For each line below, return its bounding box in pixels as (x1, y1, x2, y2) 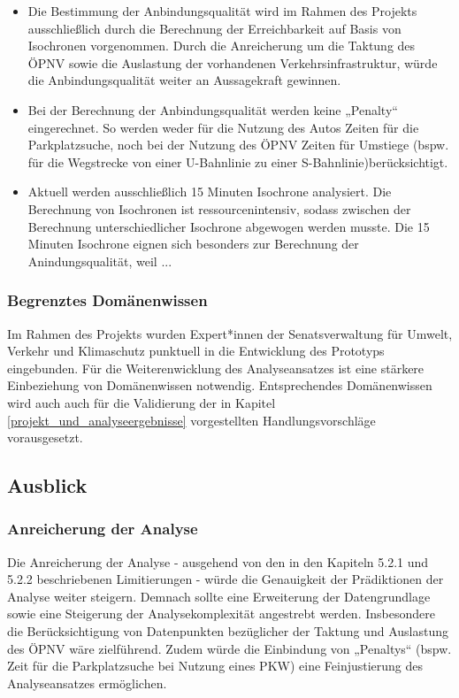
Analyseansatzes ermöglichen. (7, 673, 167, 692)
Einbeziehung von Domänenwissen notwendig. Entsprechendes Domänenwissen (7, 376, 432, 395)
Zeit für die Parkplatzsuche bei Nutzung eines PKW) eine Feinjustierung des (7, 656, 424, 675)
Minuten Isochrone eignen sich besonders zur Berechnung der (27, 234, 359, 253)
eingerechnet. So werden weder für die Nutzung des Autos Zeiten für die (27, 118, 419, 136)
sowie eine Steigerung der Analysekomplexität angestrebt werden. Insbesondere (7, 604, 435, 623)
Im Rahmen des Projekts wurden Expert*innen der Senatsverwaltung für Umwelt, (7, 324, 453, 342)
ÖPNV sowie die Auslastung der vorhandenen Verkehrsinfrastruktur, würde (27, 53, 438, 72)
